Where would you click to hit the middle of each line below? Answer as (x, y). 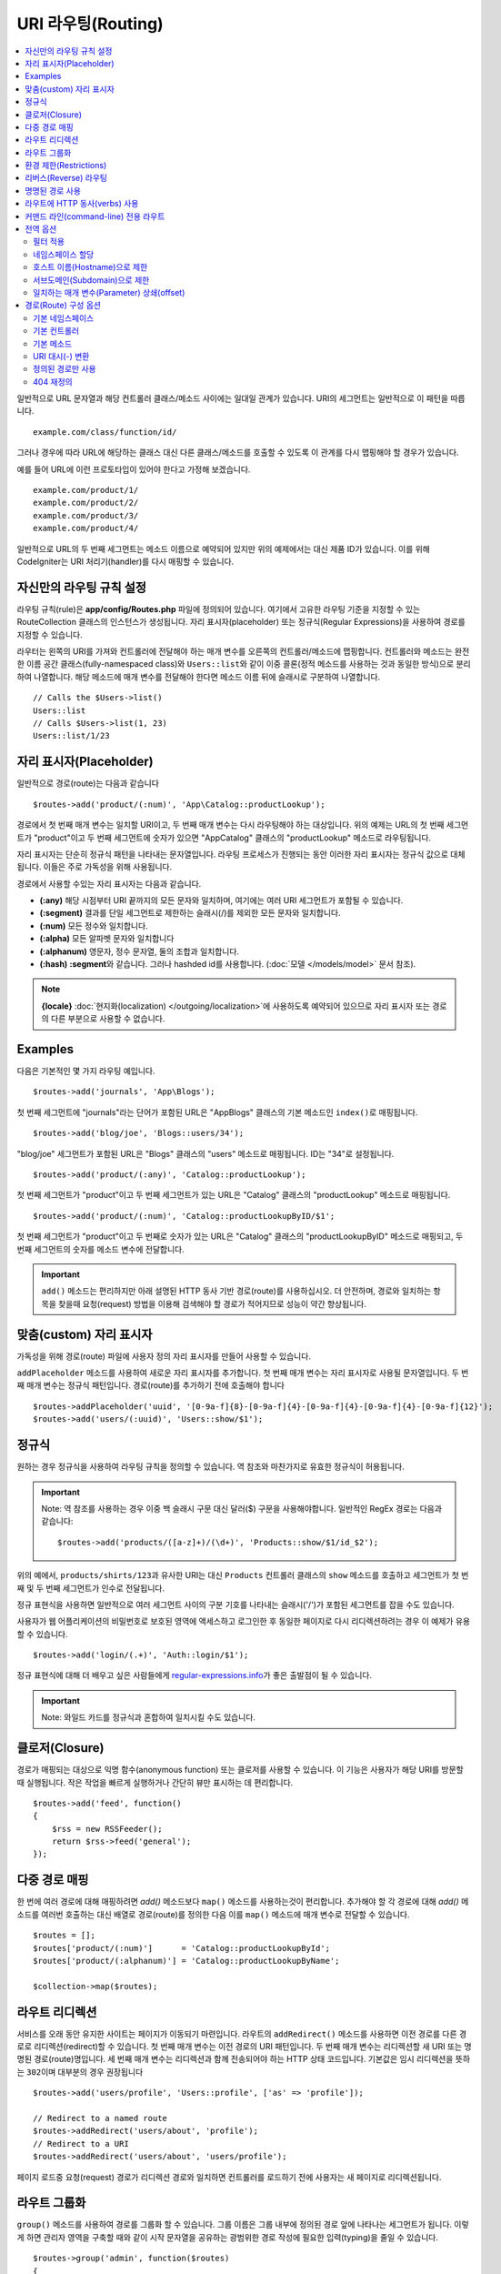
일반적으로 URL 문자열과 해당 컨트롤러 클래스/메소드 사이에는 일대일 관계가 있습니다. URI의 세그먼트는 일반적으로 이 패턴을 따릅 (241, 398)
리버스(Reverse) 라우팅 (66, 178)
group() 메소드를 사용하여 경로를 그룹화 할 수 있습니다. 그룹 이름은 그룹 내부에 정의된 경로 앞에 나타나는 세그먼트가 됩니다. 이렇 (243, 2225)
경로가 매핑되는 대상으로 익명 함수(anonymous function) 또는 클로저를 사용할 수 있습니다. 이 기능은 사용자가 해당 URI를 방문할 (240, 1770)
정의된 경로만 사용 (65, 369)
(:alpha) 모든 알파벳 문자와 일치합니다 (107, 939)
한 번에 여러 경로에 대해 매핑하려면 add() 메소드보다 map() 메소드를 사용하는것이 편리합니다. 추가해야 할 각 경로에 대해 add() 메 (243, 1902)
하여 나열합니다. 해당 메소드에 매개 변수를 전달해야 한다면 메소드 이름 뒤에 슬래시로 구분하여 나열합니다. (199, 677)
